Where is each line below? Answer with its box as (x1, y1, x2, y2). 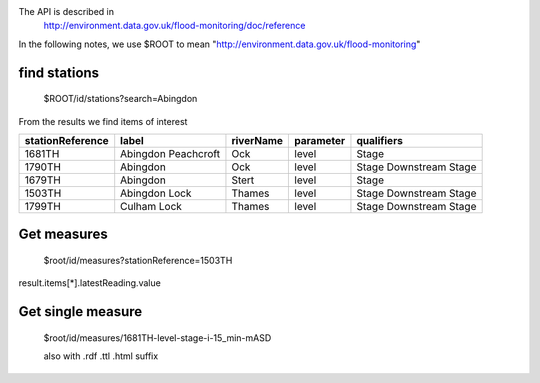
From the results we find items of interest (18, 115, 188, 127)
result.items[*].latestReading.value (18, 277, 162, 289)
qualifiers (356, 133, 404, 147)
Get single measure (18, 303, 143, 320)
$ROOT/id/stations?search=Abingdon (43, 93, 198, 105)
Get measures (18, 226, 109, 243)
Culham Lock (120, 199, 182, 213)
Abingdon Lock (120, 186, 192, 200)
